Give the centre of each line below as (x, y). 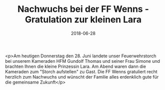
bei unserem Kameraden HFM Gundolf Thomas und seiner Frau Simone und (82, 61)
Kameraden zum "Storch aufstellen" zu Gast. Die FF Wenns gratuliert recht (81, 71)
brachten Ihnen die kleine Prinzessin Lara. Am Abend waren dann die (76, 66)
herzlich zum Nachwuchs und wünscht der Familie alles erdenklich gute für (82, 77)
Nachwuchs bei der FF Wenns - (83, 9)
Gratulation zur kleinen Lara (83, 20)
